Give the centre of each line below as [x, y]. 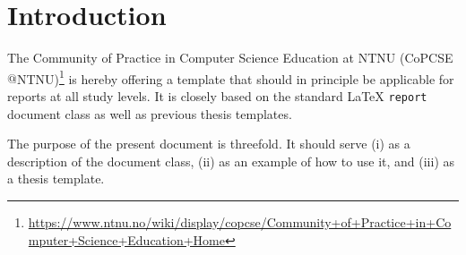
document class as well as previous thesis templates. [150, 113]
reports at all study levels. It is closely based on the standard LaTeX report [217, 95]
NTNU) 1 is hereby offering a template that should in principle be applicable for [235, 77]
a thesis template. [56, 178]
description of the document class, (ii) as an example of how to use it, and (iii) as [231, 161]
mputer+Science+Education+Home [126, 239]
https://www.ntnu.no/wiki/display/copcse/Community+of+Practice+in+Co [240, 222]
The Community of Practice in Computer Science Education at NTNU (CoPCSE [230, 58]
